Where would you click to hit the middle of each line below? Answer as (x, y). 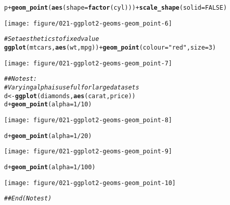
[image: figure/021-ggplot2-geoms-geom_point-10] (90, 183)
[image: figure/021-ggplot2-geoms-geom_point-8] (88, 120)
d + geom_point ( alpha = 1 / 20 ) (48, 136)
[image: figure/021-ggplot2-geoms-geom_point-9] (88, 152)
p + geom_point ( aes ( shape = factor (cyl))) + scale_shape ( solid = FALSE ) (116, 8)
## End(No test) (28, 199)
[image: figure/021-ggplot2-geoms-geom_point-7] (88, 63)
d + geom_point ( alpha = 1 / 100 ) (50, 167)
